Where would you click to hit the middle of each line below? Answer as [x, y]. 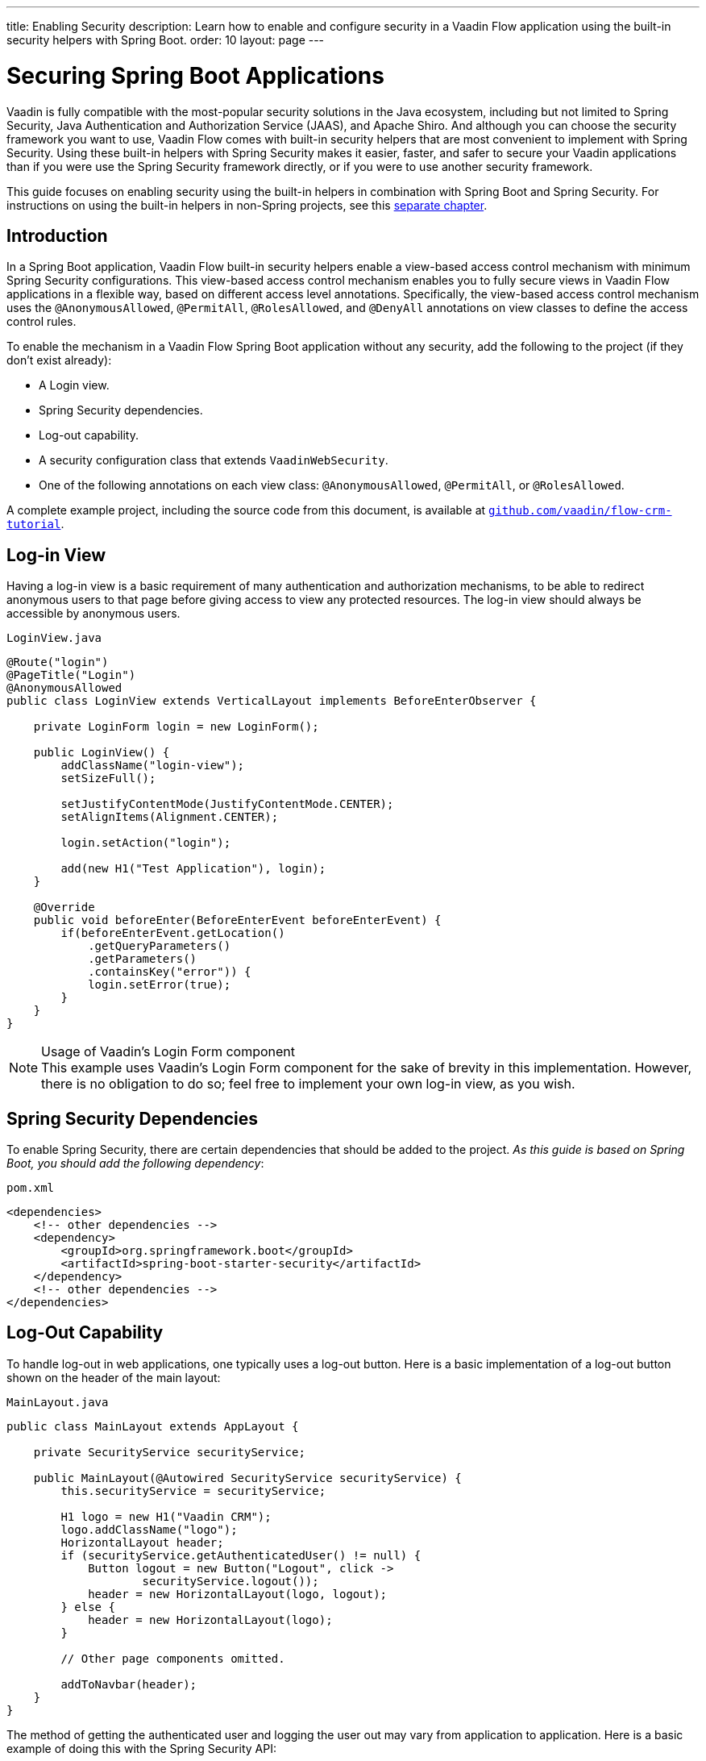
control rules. [42, 322]
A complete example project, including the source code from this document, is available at [246, 510]
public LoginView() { [102, 753]
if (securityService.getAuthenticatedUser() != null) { [241, 1555]
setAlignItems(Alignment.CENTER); [170, 817]
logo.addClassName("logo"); [149, 1529]
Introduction [57, 235]
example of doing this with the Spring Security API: [141, 1748]
